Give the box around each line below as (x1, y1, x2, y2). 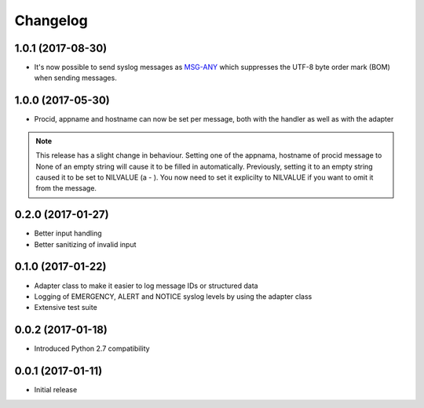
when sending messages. (34, 73, 117, 82)
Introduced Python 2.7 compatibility (34, 344, 150, 353)
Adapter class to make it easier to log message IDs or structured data (34, 281, 258, 290)
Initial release (34, 385, 78, 395)
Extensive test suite (34, 303, 97, 312)
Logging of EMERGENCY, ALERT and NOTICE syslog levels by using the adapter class (34, 291, 313, 301)
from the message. (35, 184, 97, 193)
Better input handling (34, 228, 102, 239)
